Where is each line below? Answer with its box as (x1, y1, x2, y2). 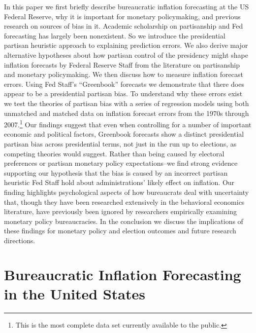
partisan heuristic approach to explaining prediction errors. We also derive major (4, 40, 248, 50)
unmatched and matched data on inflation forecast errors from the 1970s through (4, 108, 249, 118)
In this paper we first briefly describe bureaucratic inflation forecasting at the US (4, 1, 249, 11)
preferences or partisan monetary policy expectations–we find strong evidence (4, 158, 238, 168)
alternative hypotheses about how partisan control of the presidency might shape (4, 49, 249, 60)
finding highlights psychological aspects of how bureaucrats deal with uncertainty (4, 186, 249, 197)
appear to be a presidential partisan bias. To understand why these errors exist (4, 88, 243, 99)
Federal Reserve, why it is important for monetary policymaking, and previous (4, 11, 241, 21)
